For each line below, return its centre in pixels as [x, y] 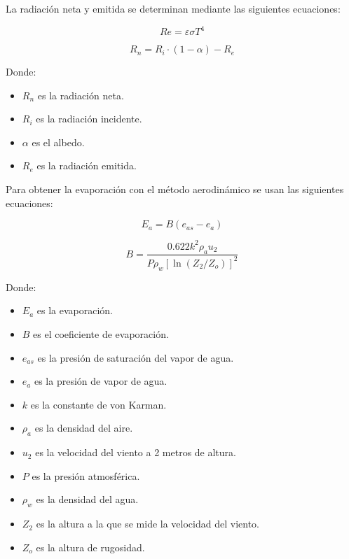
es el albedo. [58, 142]
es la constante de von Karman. [98, 404]
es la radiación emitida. [87, 165]
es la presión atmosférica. [86, 475]
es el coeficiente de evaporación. [101, 333]
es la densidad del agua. [87, 499]
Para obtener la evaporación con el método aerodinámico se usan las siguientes [175, 189]
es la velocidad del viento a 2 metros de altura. [136, 452]
